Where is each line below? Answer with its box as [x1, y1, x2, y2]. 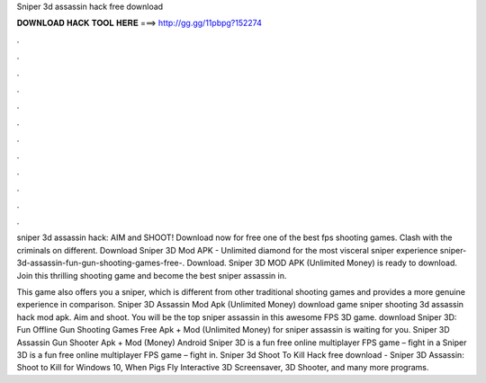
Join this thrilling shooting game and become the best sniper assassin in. [16, 270, 287, 281]
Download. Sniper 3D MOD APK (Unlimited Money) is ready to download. [186, 257, 458, 269]
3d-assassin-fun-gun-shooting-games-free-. [16, 257, 185, 269]
